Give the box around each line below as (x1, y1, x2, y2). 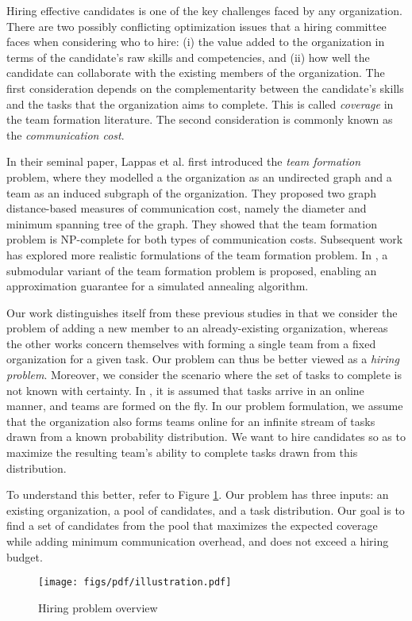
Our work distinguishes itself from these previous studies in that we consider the (6, 304, 398, 320)
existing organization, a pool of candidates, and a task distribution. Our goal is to (6, 501, 405, 518)
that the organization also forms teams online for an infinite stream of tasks (6, 412, 375, 429)
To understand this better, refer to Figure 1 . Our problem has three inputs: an (6, 486, 389, 503)
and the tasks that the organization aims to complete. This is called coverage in (6, 95, 394, 112)
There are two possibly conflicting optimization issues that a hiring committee (6, 17, 387, 34)
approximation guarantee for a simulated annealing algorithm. (6, 278, 309, 294)
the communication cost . (6, 126, 125, 143)
